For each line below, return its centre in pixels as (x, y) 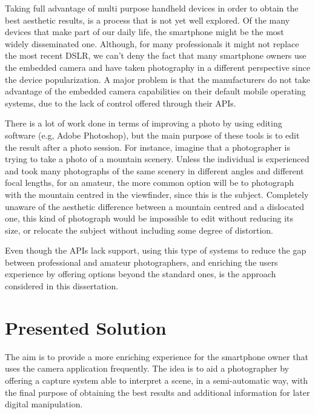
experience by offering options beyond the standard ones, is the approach (141, 274)
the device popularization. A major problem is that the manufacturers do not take (157, 79)
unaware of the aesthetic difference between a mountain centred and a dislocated (155, 206)
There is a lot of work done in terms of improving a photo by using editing (144, 123)
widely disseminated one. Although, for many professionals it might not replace (152, 43)
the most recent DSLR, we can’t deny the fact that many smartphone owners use (156, 55)
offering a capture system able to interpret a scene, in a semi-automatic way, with (157, 380)
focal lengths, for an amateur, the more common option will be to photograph (150, 182)
